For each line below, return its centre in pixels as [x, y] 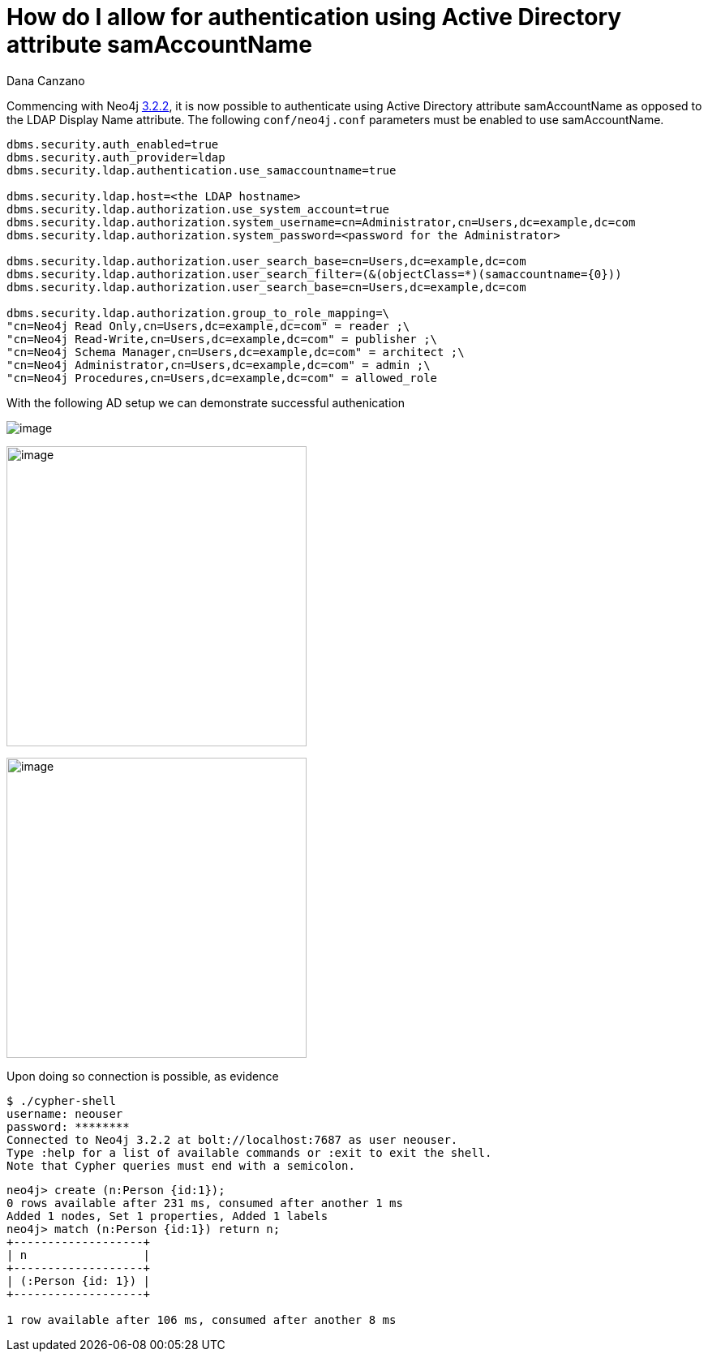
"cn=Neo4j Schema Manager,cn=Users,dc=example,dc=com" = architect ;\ [236, 352]
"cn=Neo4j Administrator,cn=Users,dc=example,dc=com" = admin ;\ [219, 365]
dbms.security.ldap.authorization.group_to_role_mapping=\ [198, 313]
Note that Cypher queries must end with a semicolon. [181, 1165]
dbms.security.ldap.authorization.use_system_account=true [198, 209]
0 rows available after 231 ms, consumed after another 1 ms [205, 1203]
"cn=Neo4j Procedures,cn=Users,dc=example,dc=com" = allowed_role [222, 378]
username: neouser [65, 1113]
